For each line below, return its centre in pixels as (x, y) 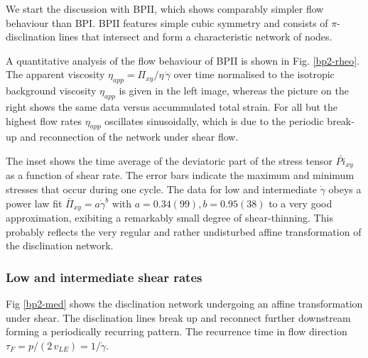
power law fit (34, 203)
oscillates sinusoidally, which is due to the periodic (214, 120)
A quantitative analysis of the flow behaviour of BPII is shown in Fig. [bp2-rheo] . (183, 60)
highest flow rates (44, 120)
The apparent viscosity (55, 74)
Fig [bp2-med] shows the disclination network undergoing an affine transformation (184, 304)
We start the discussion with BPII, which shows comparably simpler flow (165, 9)
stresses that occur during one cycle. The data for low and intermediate (161, 189)
